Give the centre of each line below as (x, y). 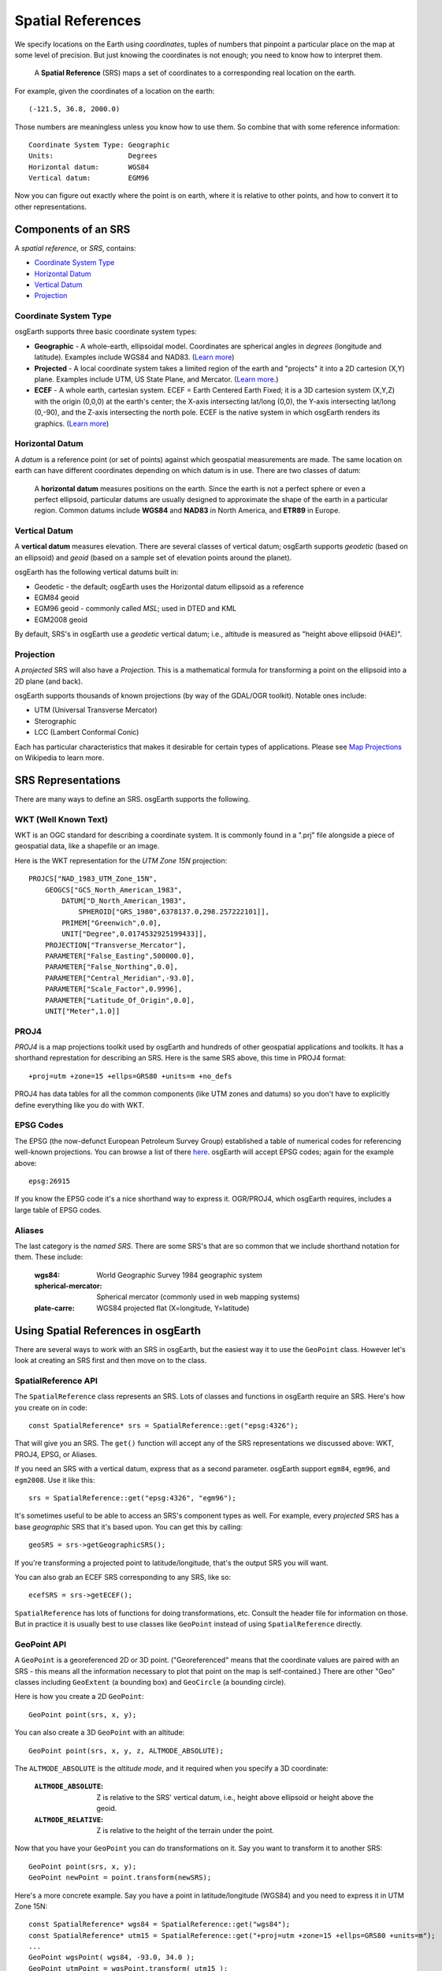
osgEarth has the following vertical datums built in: (97, 572)
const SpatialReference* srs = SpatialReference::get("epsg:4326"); (163, 1426)
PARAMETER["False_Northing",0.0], (111, 967)
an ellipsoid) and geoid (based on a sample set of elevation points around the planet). (153, 557)
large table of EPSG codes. (58, 1209)
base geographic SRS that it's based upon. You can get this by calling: (129, 1526)
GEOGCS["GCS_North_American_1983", (113, 890)
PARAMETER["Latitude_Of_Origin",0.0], (120, 1000)
